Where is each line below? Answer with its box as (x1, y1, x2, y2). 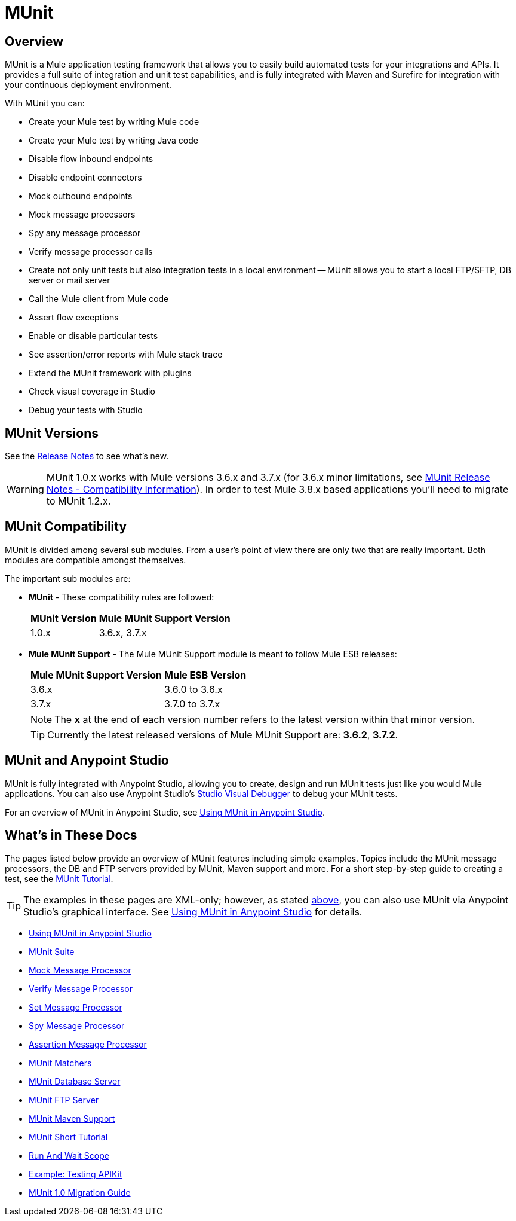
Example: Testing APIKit (29, 1168, 122, 1179)
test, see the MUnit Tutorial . (5, 873, 113, 884)
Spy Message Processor (29, 1020, 125, 1031)
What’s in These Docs (5, 828, 137, 843)
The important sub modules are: (5, 573, 131, 584)
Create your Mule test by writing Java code (29, 135, 198, 146)
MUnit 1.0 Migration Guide (29, 1187, 131, 1198)
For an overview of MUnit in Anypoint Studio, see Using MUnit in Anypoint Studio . (5, 807, 325, 817)
